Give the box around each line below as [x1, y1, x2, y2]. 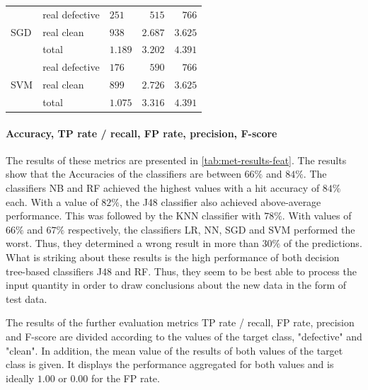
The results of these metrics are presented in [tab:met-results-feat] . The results [6, 152, 347, 167]
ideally [6, 370, 35, 385]
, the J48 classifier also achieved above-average [120, 194, 321, 209]
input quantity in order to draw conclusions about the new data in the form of [6, 277, 347, 292]
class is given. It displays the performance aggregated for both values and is [6, 357, 334, 372]
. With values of [282, 208, 352, 223]
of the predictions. [283, 236, 362, 251]
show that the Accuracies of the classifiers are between [6, 166, 241, 181]
